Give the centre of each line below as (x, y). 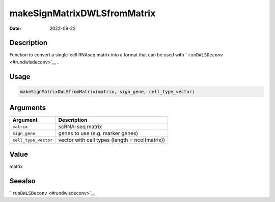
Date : (15, 28)
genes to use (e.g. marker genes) (98, 133)
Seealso (22, 181)
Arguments (28, 108)
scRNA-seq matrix (80, 127)
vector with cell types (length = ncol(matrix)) (112, 140)
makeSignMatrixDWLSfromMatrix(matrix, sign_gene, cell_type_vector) (107, 92)
